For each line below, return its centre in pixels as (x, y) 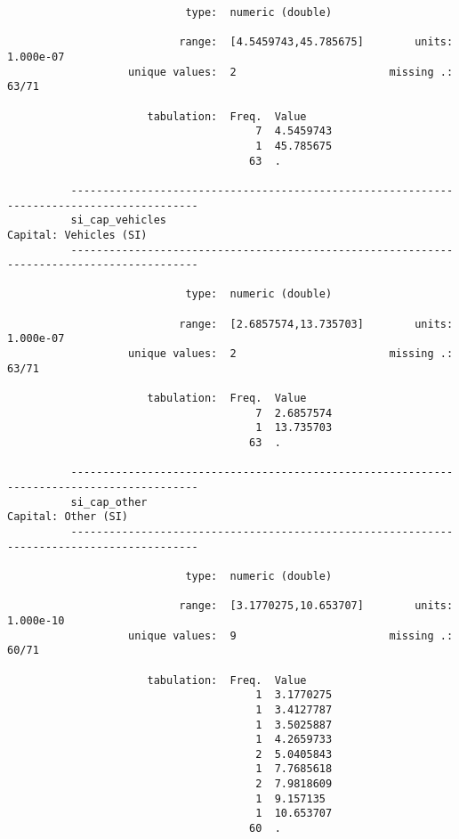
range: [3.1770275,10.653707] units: (316, 606)
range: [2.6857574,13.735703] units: (316, 324)
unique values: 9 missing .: (291, 635)
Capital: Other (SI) (68, 517)
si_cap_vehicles (118, 220)
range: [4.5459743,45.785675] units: (316, 42)
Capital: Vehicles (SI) (77, 235)
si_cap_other (109, 502)
